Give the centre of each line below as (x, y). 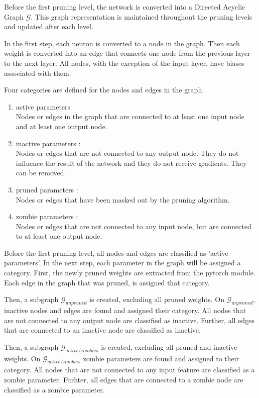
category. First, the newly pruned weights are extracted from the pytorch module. (130, 273)
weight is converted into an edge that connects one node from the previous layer (127, 53)
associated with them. (38, 73)
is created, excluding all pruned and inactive (169, 346)
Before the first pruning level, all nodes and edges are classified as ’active (116, 253)
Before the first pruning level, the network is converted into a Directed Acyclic (125, 7)
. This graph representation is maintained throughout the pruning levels (142, 16)
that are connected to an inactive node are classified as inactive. (102, 330)
